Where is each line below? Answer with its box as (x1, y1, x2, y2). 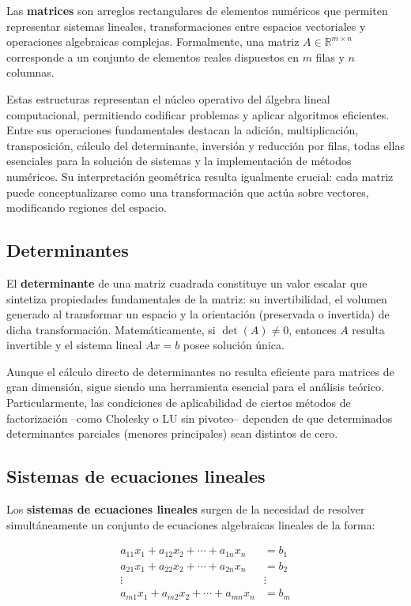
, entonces (288, 321, 337, 337)
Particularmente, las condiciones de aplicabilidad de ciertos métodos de (6, 394, 351, 411)
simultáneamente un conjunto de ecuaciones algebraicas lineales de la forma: (6, 516, 375, 533)
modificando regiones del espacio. (6, 199, 167, 216)
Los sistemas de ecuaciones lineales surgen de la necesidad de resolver (6, 501, 365, 518)
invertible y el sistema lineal (6, 337, 142, 353)
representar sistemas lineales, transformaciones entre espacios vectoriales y (6, 17, 366, 34)
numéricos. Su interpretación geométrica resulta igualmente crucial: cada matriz (6, 167, 394, 184)
